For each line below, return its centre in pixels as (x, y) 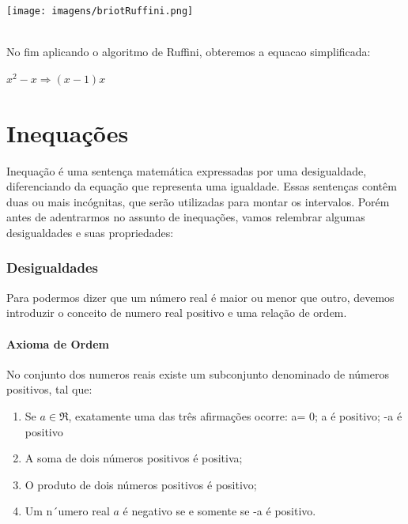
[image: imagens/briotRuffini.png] (100, 11)
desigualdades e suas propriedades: (90, 232)
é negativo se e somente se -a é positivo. (219, 511)
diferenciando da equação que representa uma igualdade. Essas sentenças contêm (202, 186)
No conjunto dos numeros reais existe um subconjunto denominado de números (198, 373)
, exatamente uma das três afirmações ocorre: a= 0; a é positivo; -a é (235, 415)
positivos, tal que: (49, 389)
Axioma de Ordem (58, 343)
